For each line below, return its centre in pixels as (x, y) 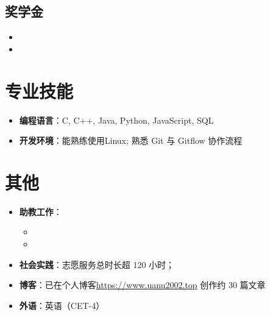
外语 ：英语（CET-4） (62, 305)
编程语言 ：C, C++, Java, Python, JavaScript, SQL (116, 120)
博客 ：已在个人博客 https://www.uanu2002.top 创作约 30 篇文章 (142, 285)
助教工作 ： (41, 211)
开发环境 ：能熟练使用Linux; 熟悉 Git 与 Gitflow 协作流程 (131, 140)
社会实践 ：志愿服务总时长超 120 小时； (97, 264)
